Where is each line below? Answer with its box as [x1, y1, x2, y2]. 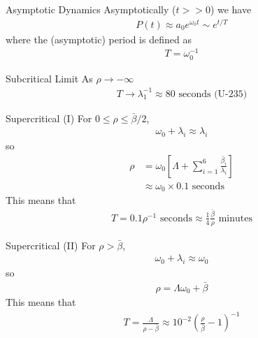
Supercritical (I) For [6, 110, 92, 125]
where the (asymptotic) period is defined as [6, 31, 192, 46]
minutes [218, 213, 252, 223]
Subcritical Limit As [6, 71, 93, 85]
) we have [210, 2, 252, 16]
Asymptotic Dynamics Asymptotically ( [6, 2, 176, 16]
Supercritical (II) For [6, 237, 96, 252]
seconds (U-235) [178, 89, 248, 99]
